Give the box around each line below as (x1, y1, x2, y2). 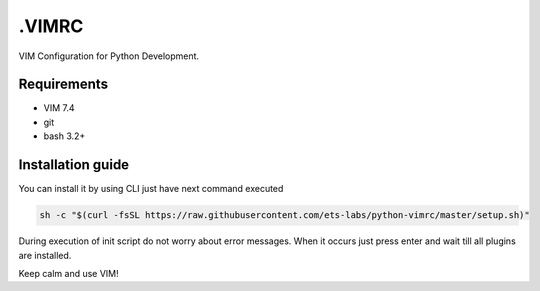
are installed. (18, 249, 72, 261)
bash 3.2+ (43, 130, 86, 142)
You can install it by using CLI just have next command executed (18, 183, 284, 195)
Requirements (18, 76, 109, 93)
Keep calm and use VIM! (18, 267, 119, 279)
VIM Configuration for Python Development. (18, 50, 200, 62)
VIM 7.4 (43, 102, 75, 114)
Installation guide (18, 156, 130, 174)
